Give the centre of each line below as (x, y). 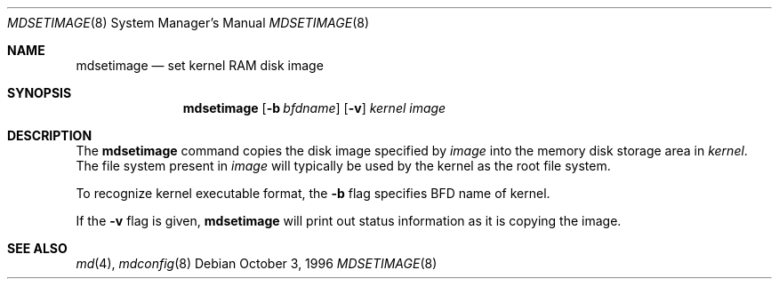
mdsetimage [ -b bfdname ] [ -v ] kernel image (314, 108)
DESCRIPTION (50, 135)
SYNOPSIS (40, 93)
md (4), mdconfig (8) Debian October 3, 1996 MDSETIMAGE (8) (257, 263)
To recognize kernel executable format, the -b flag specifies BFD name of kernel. (313, 193)
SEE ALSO (37, 248)
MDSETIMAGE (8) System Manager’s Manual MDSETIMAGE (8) (189, 23)
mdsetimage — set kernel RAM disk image (200, 65)
